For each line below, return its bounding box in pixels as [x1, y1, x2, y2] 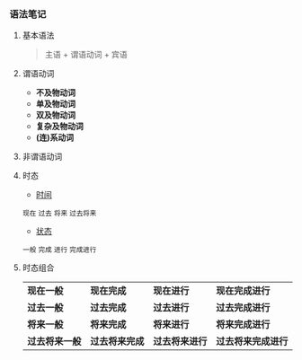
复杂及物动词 [35, 121, 84, 132]
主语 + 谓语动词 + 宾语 [44, 49, 128, 60]
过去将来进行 [152, 335, 208, 347]
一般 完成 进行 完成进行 [22, 245, 97, 255]
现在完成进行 [215, 285, 271, 297]
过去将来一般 [26, 335, 82, 347]
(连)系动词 [35, 132, 75, 143]
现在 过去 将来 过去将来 [22, 209, 97, 218]
